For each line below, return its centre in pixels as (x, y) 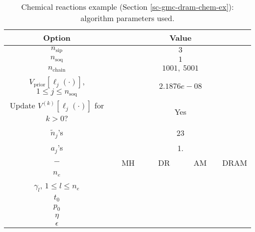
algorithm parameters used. (127, 18)
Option (57, 38)
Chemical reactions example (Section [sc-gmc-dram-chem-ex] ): (127, 7)
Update (23, 105)
